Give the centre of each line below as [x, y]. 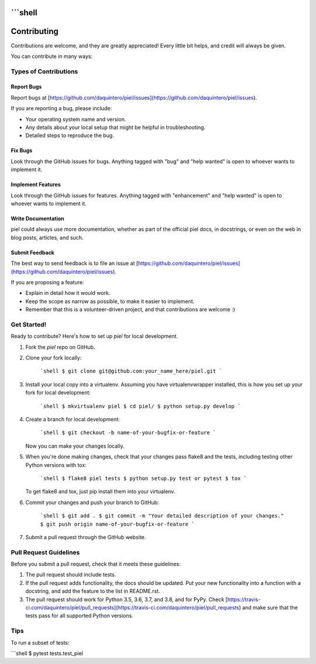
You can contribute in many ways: [52, 56]
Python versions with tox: [56, 465]
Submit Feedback [33, 253]
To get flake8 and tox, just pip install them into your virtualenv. [100, 492]
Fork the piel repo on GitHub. [60, 347]
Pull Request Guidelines [45, 552]
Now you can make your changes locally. [75, 446]
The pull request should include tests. [71, 575]
